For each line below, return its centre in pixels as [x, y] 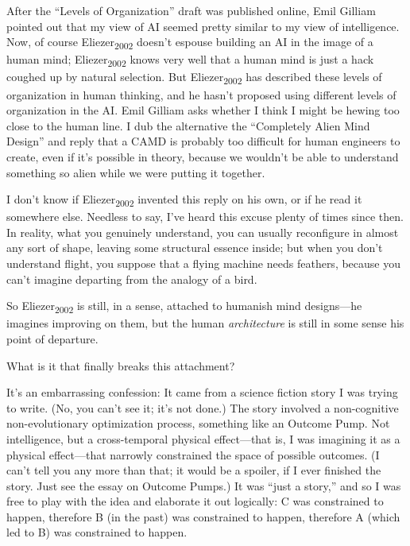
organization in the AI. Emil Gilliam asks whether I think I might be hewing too [203, 110]
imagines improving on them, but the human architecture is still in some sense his [205, 323]
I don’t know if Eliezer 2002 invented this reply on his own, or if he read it [184, 200]
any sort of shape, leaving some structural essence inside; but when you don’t [195, 248]
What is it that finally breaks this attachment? [121, 365]
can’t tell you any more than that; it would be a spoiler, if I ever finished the [194, 470]
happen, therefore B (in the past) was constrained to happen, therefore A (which [203, 516]
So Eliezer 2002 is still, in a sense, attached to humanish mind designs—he [184, 307]
